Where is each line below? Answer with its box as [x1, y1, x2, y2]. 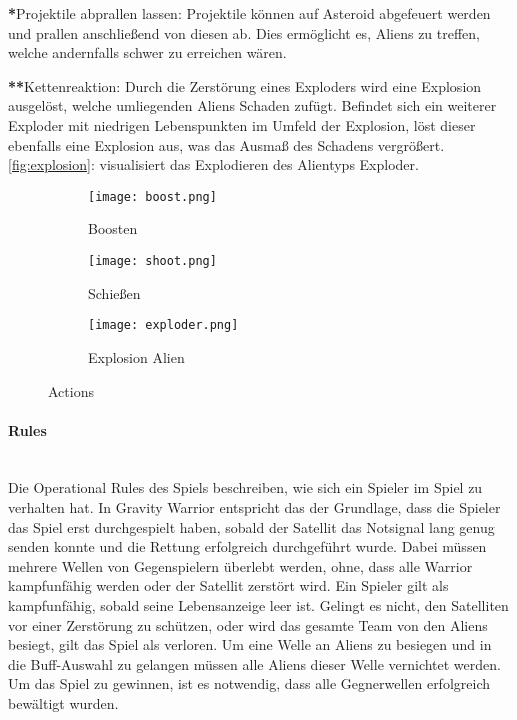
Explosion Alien [88, 346, 185, 367]
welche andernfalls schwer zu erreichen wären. [8, 42, 287, 63]
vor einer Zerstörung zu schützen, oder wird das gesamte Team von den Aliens [8, 614, 488, 635]
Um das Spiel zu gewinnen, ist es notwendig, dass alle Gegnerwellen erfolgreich [8, 673, 491, 694]
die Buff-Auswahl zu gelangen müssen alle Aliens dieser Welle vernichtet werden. [8, 653, 501, 674]
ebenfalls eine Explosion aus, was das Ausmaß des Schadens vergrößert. [8, 134, 445, 155]
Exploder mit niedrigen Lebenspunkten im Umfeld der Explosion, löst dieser [8, 114, 476, 135]
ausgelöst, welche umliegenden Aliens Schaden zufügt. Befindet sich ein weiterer [8, 95, 497, 116]
